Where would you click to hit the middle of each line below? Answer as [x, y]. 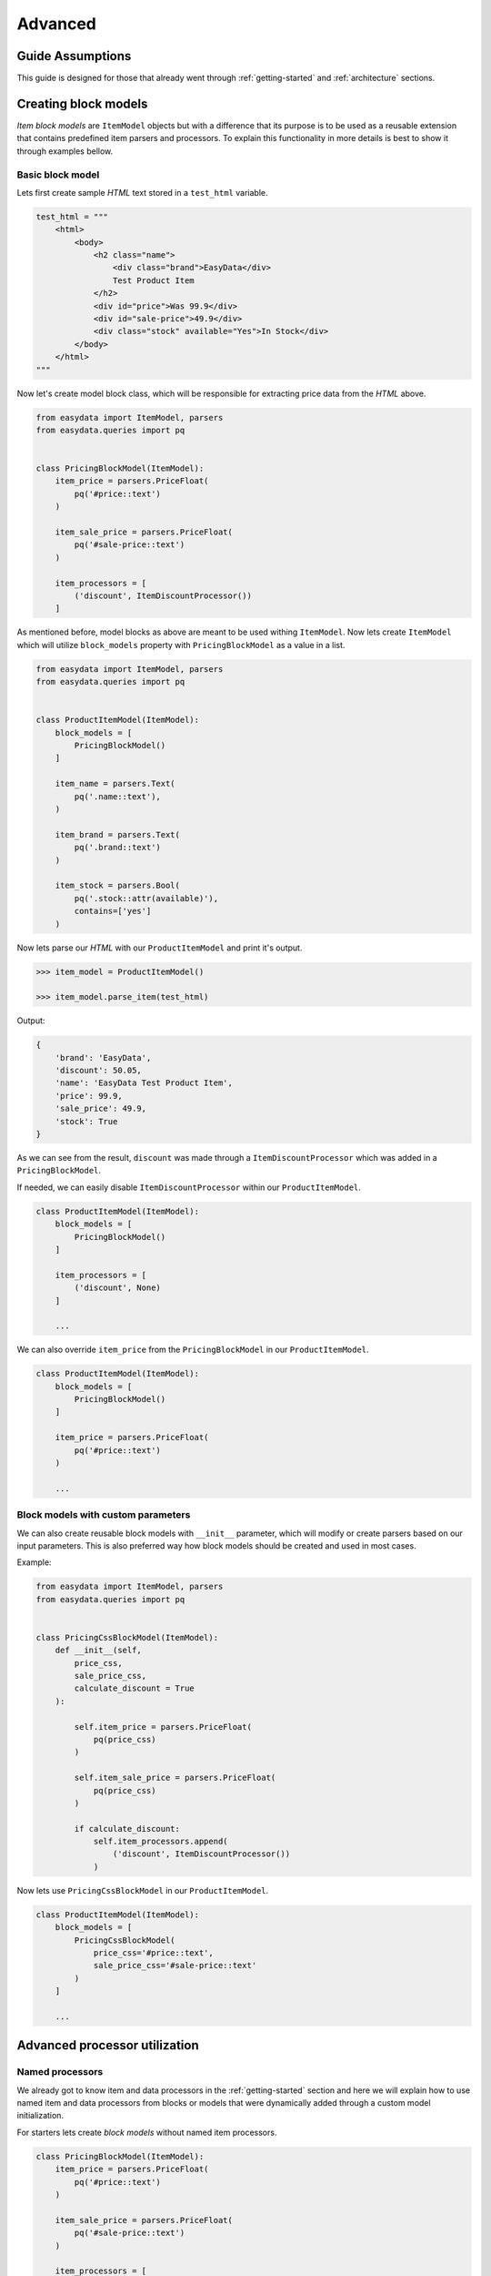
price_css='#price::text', [153, 1953]
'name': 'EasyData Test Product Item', [144, 1083]
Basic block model [58, 175]
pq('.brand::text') [117, 848]
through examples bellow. [65, 151]
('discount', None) [117, 1288]
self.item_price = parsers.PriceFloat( [163, 1727]
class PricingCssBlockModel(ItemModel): [127, 1637]
